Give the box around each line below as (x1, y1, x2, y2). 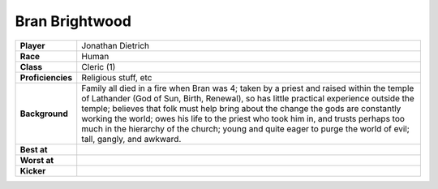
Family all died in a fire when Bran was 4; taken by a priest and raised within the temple (81, 82, 414, 93)
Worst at (19, 154, 54, 165)
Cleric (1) (81, 61, 116, 72)
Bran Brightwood (15, 12, 131, 30)
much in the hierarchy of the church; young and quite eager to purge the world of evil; (81, 122, 410, 134)
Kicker (19, 165, 46, 176)
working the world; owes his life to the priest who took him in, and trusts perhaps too (81, 113, 406, 124)
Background (19, 108, 68, 119)
